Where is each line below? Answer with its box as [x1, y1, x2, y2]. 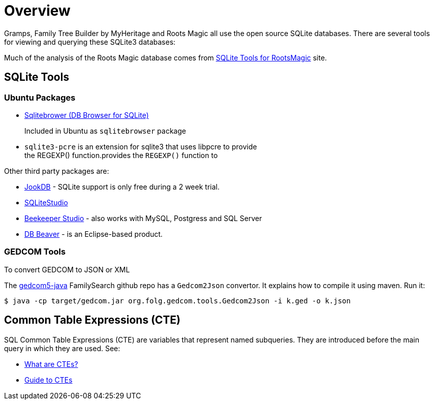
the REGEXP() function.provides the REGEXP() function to [24, 150, 218, 160]
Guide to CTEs [24, 375, 73, 384]
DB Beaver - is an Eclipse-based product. [24, 229, 163, 238]
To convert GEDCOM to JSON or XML [4, 265, 130, 274]
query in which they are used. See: [4, 344, 120, 353]
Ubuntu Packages [4, 92, 76, 103]
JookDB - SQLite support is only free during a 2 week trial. [24, 182, 220, 191]
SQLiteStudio [24, 198, 68, 207]
